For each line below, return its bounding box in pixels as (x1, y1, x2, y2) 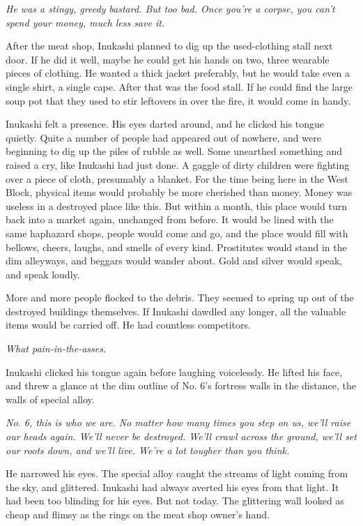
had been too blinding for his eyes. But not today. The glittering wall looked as (6, 493, 344, 508)
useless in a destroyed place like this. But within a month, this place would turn (6, 198, 347, 213)
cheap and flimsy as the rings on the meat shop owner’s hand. (6, 507, 270, 521)
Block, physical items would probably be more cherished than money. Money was (6, 185, 353, 200)
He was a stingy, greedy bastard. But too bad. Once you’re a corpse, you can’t (6, 1, 335, 15)
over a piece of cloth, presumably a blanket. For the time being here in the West (6, 171, 349, 186)
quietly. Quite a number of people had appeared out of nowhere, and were (6, 130, 321, 144)
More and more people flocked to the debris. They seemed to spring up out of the (6, 290, 354, 305)
